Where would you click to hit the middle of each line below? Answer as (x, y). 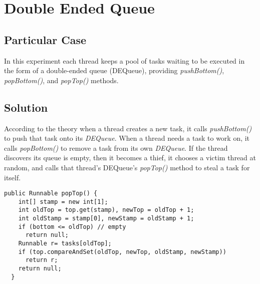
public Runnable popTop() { (51, 194)
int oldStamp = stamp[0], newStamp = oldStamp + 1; (106, 219)
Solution (26, 107)
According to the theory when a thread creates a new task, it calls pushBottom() (128, 128)
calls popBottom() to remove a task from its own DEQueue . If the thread (116, 148)
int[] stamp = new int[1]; (63, 202)
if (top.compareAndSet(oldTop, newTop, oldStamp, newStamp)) (122, 252)
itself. (13, 177)
